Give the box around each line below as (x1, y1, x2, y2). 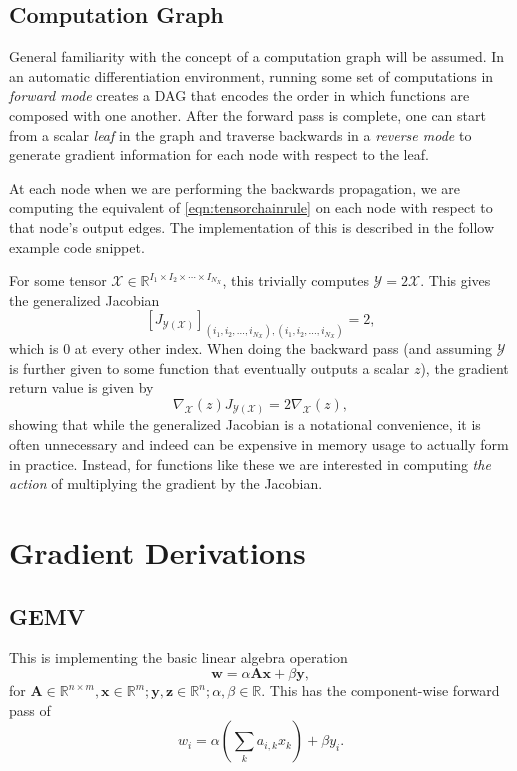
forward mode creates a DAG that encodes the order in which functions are (9, 85, 470, 106)
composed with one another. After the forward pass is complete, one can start (9, 104, 486, 125)
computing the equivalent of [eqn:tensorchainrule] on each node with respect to (9, 197, 493, 218)
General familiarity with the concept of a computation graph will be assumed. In (9, 46, 505, 67)
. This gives (420, 270, 491, 291)
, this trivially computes (222, 270, 369, 291)
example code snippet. (9, 236, 145, 257)
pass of (9, 699, 51, 720)
